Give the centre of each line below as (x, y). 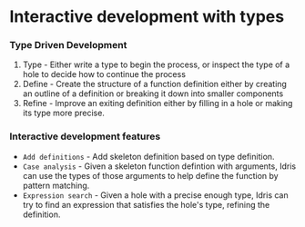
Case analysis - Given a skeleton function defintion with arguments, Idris (159, 166)
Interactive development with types (147, 17)
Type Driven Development (68, 45)
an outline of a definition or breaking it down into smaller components (153, 94)
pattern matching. (56, 185)
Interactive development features (85, 136)
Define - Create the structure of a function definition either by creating (154, 84)
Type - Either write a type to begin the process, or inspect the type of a (156, 64)
